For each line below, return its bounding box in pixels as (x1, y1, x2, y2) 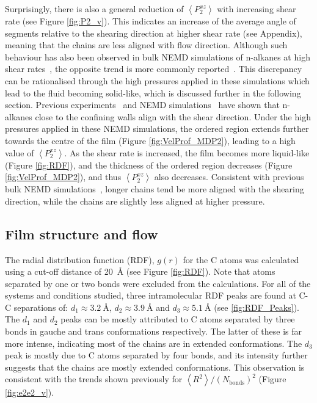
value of (5, 146, 34, 159)
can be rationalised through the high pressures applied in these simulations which (5, 74, 310, 87)
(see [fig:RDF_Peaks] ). (214, 300, 299, 313)
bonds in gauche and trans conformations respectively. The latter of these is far (5, 325, 302, 338)
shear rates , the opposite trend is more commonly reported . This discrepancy (5, 62, 302, 75)
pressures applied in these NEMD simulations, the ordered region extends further (5, 122, 309, 135)
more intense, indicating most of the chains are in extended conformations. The (5, 336, 302, 349)
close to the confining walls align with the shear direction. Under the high (35, 110, 311, 123)
